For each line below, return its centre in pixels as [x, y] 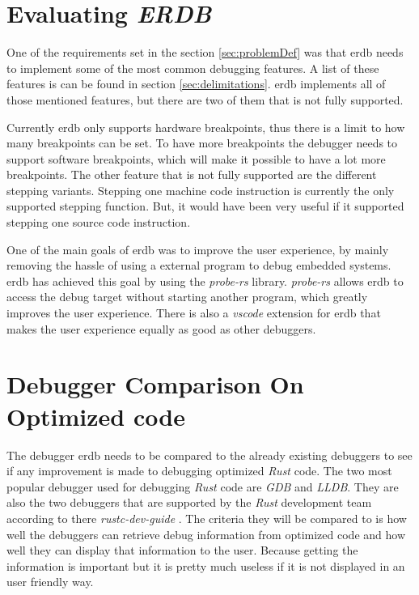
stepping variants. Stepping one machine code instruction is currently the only [201, 190]
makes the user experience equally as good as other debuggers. [161, 328]
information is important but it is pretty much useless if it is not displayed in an [206, 565]
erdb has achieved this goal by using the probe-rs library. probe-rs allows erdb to [205, 280]
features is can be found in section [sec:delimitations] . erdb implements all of [196, 84]
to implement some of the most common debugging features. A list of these [193, 68]
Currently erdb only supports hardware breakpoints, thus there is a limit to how [206, 127]
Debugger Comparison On [155, 384]
